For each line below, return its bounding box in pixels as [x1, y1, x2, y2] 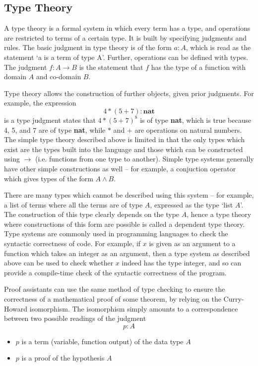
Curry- [223, 294, 244, 304]
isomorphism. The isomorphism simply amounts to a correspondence [29, 303, 238, 314]
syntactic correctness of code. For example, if [4, 238, 141, 249]
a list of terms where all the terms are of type [4, 199, 143, 209]
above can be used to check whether [4, 258, 114, 268]
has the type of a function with [151, 61, 246, 72]
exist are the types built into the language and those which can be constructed [4, 144, 243, 154]
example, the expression [4, 98, 76, 108]
